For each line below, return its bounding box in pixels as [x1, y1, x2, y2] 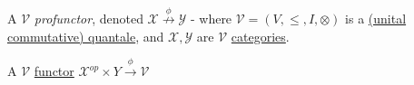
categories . [231, 26, 290, 45]
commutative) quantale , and [7, 26, 164, 45]
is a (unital [345, 9, 407, 28]
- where [190, 9, 232, 28]
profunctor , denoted [34, 9, 143, 28]
